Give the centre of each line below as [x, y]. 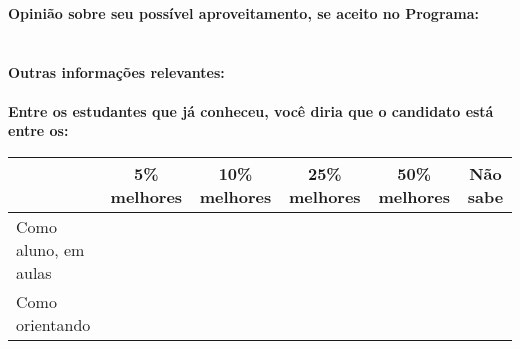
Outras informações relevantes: [116, 71]
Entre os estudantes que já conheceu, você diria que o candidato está [251, 110]
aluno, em [50, 249]
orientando [53, 324]
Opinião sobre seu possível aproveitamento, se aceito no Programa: [244, 12]
